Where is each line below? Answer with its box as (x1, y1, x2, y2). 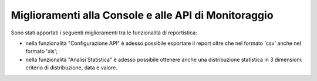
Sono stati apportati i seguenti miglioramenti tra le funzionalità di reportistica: (11, 29, 198, 36)
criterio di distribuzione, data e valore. (25, 64, 117, 71)
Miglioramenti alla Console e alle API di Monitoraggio (11, 9, 274, 22)
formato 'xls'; (25, 48, 58, 55)
